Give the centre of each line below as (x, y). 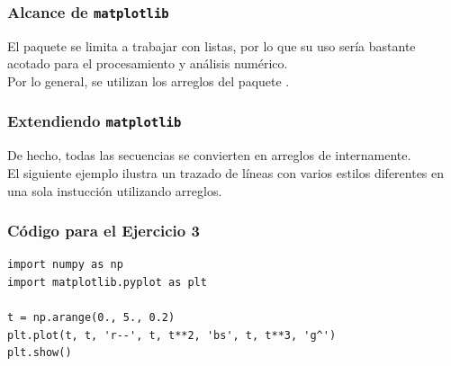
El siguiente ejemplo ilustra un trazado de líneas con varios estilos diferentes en (226, 172)
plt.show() (40, 353)
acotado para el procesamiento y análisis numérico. (148, 63)
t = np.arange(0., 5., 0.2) (91, 318)
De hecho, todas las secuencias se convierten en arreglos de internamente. (209, 155)
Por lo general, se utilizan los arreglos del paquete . (149, 80)
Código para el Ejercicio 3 (104, 231)
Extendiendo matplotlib (95, 121)
